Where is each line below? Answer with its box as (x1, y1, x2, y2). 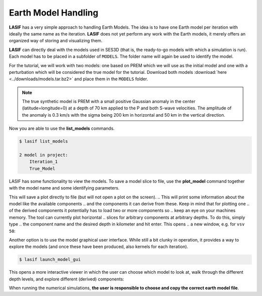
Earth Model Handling (9, 7, 98, 18)
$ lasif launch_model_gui (19, 257, 81, 262)
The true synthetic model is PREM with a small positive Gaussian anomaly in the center (22, 99, 196, 104)
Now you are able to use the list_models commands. (9, 125, 115, 131)
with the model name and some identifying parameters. (9, 185, 120, 191)
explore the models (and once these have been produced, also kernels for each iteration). (9, 244, 189, 250)
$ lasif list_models (19, 139, 68, 144)
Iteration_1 (29, 159, 58, 165)
